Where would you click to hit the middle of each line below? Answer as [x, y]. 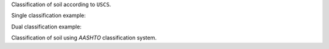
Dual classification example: [46, 27]
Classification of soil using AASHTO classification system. [84, 38]
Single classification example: [49, 16]
